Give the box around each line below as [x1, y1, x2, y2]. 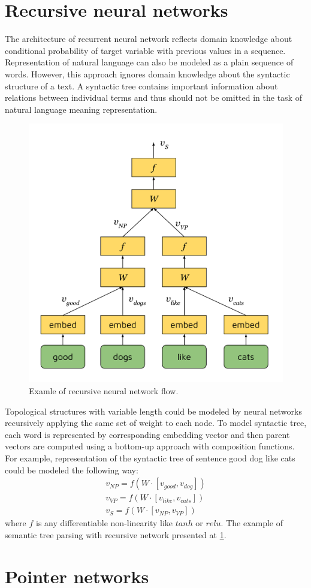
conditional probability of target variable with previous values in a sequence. [5, 44, 286, 56]
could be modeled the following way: [5, 463, 138, 476]
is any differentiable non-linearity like [36, 517, 173, 529]
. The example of [221, 517, 283, 529]
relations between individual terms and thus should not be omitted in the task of [5, 91, 302, 104]
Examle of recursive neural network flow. [29, 385, 179, 397]
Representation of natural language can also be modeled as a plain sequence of [5, 56, 294, 68]
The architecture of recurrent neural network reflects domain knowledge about [5, 32, 292, 45]
